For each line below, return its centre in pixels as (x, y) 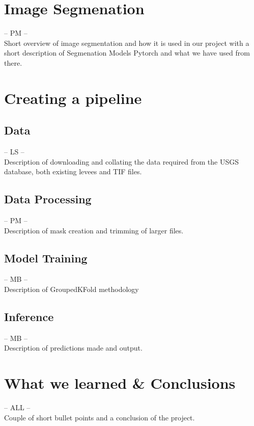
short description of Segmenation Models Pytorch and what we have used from (127, 53)
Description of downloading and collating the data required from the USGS (122, 161)
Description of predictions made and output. (73, 348)
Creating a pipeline (73, 98)
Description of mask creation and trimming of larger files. (94, 230)
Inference (29, 317)
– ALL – (17, 407)
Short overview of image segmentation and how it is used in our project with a (127, 43)
